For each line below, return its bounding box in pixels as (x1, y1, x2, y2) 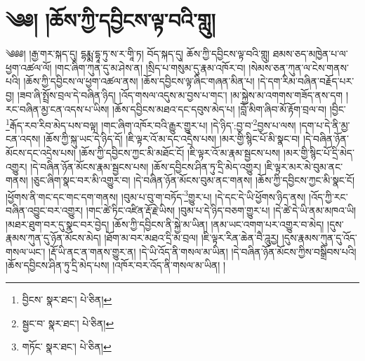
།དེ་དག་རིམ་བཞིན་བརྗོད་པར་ (258, 74, 354, 88)
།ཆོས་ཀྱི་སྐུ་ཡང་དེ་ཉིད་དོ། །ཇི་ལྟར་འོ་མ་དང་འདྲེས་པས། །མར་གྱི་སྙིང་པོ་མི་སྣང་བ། (44, 131, 300, 146)
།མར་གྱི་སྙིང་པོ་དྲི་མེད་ (283, 145, 354, 159)
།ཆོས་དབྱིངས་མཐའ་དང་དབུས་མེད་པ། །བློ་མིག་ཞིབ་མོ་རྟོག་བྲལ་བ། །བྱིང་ (112, 101, 346, 116)
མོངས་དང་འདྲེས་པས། (6, 145, 76, 159)
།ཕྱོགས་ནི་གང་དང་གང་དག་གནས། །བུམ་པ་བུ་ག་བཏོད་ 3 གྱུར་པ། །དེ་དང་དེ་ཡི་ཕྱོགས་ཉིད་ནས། (6, 187, 306, 204)
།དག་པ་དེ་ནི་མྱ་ (299, 117, 350, 132)
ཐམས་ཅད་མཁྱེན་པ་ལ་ (272, 46, 348, 61)
